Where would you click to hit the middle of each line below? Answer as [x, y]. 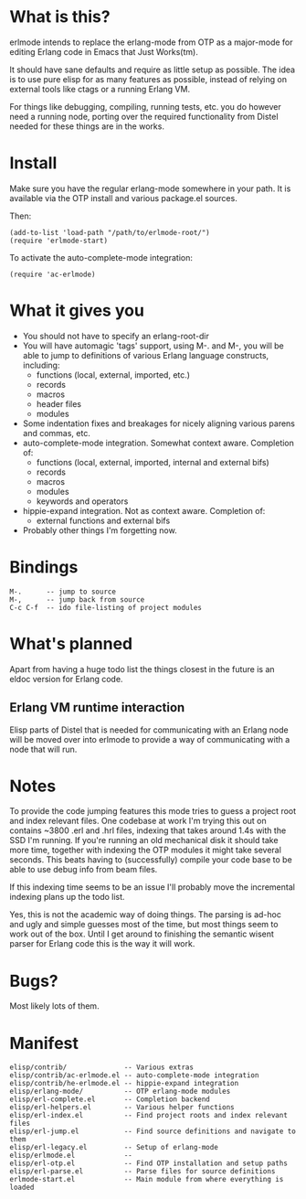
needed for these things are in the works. [87, 126]
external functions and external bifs [103, 520]
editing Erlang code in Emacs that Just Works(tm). [104, 51]
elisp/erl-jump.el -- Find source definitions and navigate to [153, 1131]
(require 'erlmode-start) [58, 241]
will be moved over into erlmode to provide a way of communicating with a [150, 739]
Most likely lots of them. [54, 1006]
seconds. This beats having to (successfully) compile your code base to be [151, 860]
